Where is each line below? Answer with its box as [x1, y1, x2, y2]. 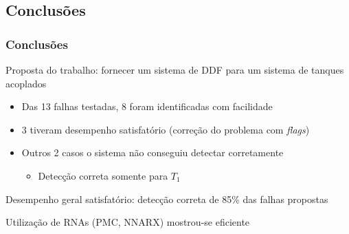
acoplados [5, 76, 47, 90]
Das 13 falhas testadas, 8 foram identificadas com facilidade [21, 99, 273, 114]
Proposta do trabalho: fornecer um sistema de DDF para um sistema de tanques [5, 63, 344, 76]
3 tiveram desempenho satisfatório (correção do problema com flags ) [21, 122, 310, 136]
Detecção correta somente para [38, 168, 168, 182]
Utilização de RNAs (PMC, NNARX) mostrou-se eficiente [5, 215, 250, 229]
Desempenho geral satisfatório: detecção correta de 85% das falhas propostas [5, 191, 328, 206]
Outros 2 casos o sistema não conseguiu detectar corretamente [21, 145, 284, 160]
